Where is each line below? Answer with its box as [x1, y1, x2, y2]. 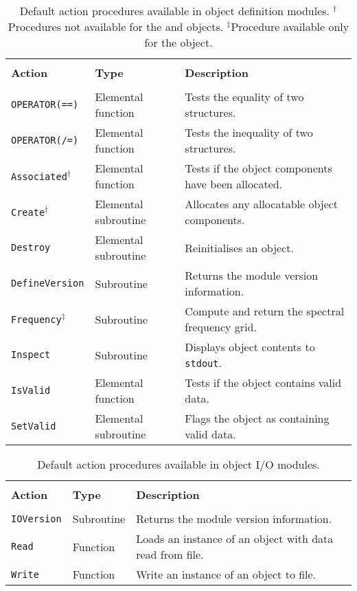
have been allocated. [185, 176, 283, 192]
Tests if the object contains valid [185, 375, 342, 390]
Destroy [11, 242, 51, 253]
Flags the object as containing [185, 410, 330, 426]
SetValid [11, 421, 56, 432]
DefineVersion [11, 278, 84, 289]
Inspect [11, 349, 51, 360]
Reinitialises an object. [185, 239, 294, 256]
